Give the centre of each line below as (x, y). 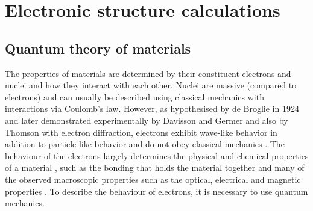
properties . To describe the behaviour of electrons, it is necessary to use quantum (156, 191)
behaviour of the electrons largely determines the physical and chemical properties (157, 155)
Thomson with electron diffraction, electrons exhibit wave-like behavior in (141, 132)
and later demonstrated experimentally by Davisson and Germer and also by (147, 120)
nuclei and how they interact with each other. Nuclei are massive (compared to (151, 85)
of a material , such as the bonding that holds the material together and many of (155, 167)
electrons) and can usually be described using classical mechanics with (134, 96)
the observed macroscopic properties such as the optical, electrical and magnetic (153, 179)
